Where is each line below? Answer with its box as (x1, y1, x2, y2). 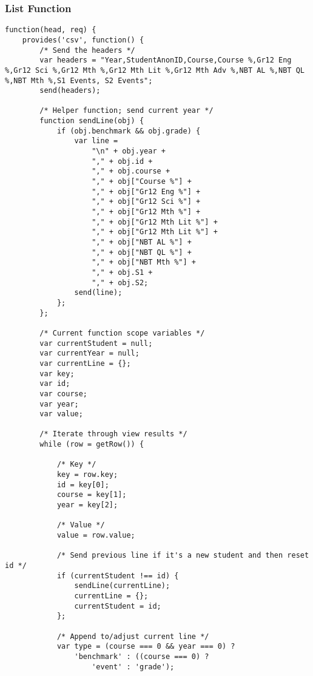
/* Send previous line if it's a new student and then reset (56, 551, 309, 560)
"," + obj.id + (92, 157, 153, 166)
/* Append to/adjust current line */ (56, 632, 209, 641)
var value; (39, 410, 83, 419)
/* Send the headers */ (39, 46, 135, 55)
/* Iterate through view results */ (39, 430, 187, 439)
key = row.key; (56, 470, 118, 479)
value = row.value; (56, 531, 135, 540)
